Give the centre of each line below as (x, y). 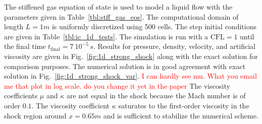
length (14, 26)
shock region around (35, 115)
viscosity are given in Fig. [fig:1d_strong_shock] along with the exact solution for (131, 56)
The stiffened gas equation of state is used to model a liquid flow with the (118, 7)
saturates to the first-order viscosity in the (184, 105)
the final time (25, 46)
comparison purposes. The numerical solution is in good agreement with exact (125, 66)
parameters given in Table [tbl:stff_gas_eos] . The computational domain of (121, 16)
